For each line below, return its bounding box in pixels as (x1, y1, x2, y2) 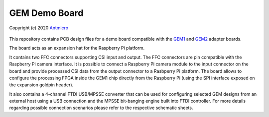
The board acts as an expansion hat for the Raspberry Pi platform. (9, 45, 145, 51)
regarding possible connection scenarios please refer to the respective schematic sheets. (9, 105, 193, 111)
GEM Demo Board (9, 7, 84, 18)
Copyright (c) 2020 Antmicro (9, 25, 69, 31)
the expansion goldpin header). (9, 82, 74, 88)
